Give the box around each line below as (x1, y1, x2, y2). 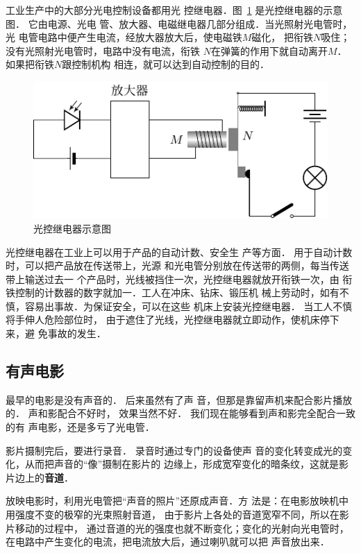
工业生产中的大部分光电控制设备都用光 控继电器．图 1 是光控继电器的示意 (6, 3, 343, 17)
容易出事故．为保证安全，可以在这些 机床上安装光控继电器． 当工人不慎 (24, 298, 353, 313)
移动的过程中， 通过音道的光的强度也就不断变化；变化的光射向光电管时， (15, 520, 349, 535)
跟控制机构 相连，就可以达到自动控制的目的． (62, 57, 269, 71)
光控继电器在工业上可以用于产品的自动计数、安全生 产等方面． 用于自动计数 (6, 244, 353, 259)
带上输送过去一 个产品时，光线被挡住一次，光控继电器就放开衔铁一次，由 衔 (6, 271, 353, 286)
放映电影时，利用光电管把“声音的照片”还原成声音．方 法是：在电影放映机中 (6, 493, 349, 508)
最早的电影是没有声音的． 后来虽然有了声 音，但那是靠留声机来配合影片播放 (6, 392, 353, 407)
